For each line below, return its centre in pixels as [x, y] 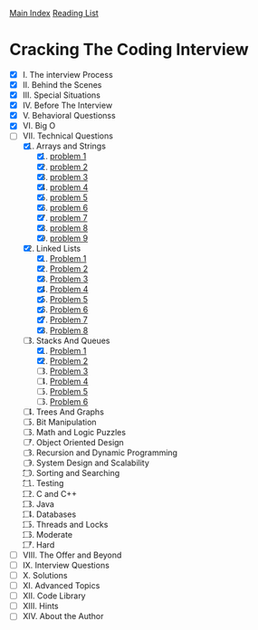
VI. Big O [39, 126]
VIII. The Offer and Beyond [72, 555]
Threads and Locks [72, 524]
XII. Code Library [54, 596]
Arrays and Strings [71, 146]
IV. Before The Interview [67, 105]
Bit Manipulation [66, 422]
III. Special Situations [62, 95]
